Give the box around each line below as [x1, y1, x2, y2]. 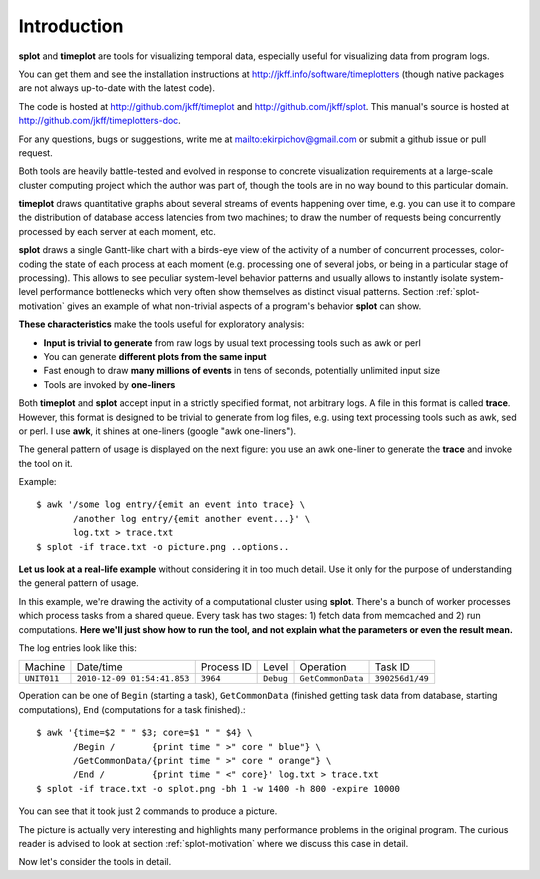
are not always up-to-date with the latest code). [18, 82, 215, 94]
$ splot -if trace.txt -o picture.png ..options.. [36, 541, 290, 552]
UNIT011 [24, 673, 60, 684]
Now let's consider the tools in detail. [18, 856, 172, 868]
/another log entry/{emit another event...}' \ [73, 513, 311, 524]
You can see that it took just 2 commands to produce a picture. [18, 805, 278, 817]
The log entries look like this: [18, 642, 137, 654]
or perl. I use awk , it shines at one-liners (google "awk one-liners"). [18, 425, 297, 437]
